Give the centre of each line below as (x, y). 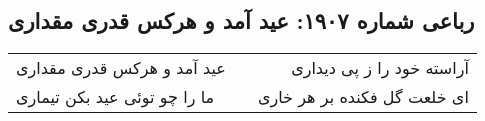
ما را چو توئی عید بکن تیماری (115, 97)
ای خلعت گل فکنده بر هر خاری (363, 97)
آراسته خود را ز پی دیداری (380, 68)
